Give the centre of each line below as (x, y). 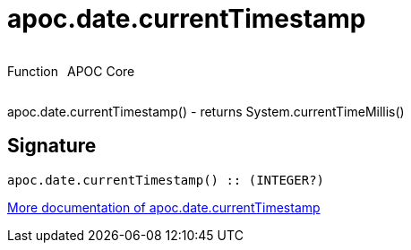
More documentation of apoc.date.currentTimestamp (164, 207)
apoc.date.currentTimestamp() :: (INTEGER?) (166, 180)
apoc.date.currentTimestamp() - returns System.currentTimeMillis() (206, 111)
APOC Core (101, 71)
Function (33, 71)
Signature (52, 146)
